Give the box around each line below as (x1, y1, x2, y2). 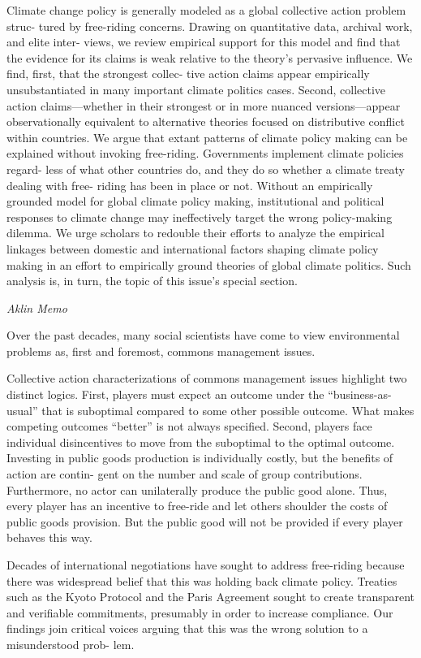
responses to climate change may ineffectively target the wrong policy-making (6, 208, 393, 225)
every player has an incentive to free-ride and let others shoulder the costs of (6, 497, 388, 514)
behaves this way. (6, 529, 92, 546)
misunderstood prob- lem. (6, 635, 135, 652)
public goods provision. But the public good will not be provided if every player (6, 513, 403, 530)
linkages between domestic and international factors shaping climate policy (6, 240, 379, 257)
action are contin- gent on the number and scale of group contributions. (6, 465, 363, 483)
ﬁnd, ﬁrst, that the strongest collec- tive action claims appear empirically (6, 65, 370, 82)
